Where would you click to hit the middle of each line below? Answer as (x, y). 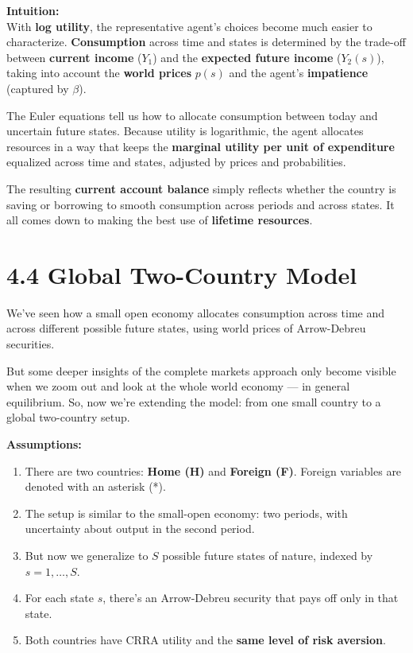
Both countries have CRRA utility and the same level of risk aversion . (205, 640)
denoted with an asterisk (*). (95, 486)
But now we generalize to (87, 555)
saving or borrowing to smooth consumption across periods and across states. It (201, 204)
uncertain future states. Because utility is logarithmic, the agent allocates (185, 131)
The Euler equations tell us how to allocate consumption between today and (192, 115)
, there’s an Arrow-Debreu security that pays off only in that (251, 598)
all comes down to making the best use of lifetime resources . (160, 220)
